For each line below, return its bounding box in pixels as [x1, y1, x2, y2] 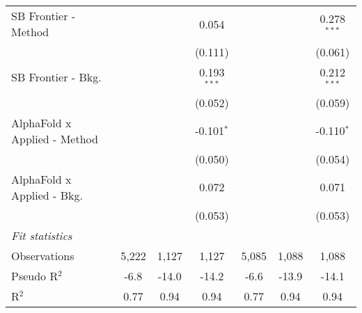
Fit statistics [11, 227, 72, 243]
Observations [11, 247, 74, 264]
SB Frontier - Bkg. [11, 69, 102, 86]
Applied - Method [11, 130, 98, 147]
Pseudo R [11, 267, 58, 284]
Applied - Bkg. [11, 186, 83, 203]
